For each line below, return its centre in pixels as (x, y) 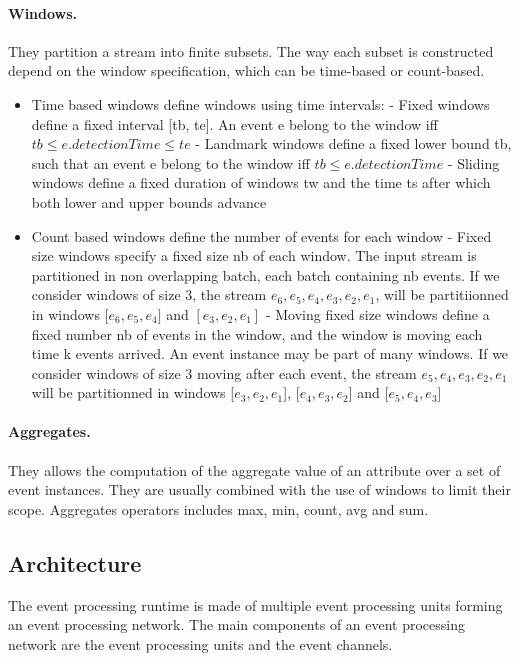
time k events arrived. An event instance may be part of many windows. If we (270, 353)
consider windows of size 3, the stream (149, 294)
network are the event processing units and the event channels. (200, 643)
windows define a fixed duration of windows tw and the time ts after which (261, 182)
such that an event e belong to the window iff (170, 162)
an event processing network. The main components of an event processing (237, 624)
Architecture (75, 562)
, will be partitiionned (442, 294)
